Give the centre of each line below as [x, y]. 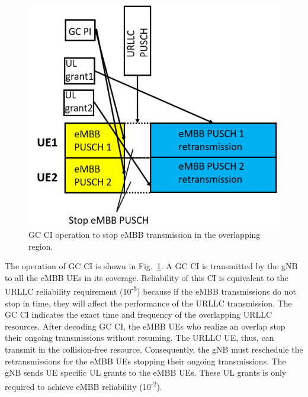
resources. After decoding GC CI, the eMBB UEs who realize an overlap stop [145, 326]
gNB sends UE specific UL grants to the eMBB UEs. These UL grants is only [146, 372]
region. [41, 246]
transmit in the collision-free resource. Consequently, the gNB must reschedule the [154, 349]
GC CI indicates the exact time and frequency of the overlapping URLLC [139, 314]
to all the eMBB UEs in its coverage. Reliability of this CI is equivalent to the [147, 277]
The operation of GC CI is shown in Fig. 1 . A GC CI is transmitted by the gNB [151, 266]
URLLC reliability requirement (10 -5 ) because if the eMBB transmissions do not [150, 290]
